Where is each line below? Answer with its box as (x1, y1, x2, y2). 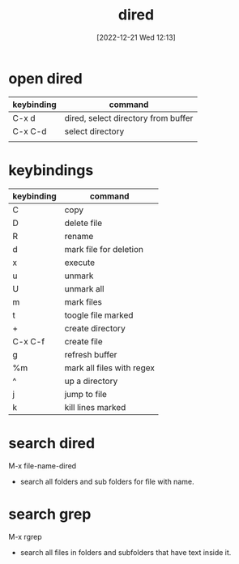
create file (64, 335, 103, 347)
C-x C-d (12, 126, 47, 137)
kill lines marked (64, 401, 126, 412)
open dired (8, 69, 83, 88)
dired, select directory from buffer (64, 112, 194, 123)
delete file (64, 217, 103, 229)
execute (64, 257, 96, 268)
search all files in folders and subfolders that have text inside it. (19, 547, 232, 557)
